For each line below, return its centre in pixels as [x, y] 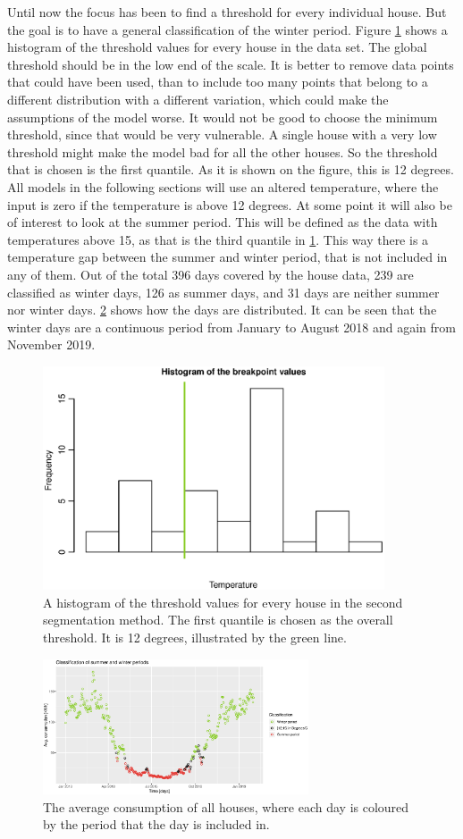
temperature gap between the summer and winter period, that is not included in [227, 257]
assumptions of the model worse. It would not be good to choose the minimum [223, 117]
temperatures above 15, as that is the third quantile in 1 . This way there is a [218, 239]
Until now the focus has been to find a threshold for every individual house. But [227, 12]
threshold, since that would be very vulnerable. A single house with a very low [222, 134]
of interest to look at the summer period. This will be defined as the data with [223, 222]
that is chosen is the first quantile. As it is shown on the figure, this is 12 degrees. [231, 169]
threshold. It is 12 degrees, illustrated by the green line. [195, 638]
